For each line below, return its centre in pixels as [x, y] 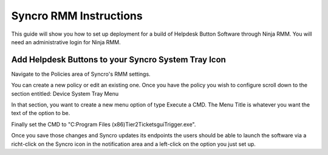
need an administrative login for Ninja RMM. [66, 42]
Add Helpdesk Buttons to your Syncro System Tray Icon [118, 60]
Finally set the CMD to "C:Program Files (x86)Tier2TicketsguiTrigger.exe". [104, 124]
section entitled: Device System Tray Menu [65, 93]
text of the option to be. [41, 113]
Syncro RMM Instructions [77, 16]
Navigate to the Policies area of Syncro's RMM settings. [81, 74]
